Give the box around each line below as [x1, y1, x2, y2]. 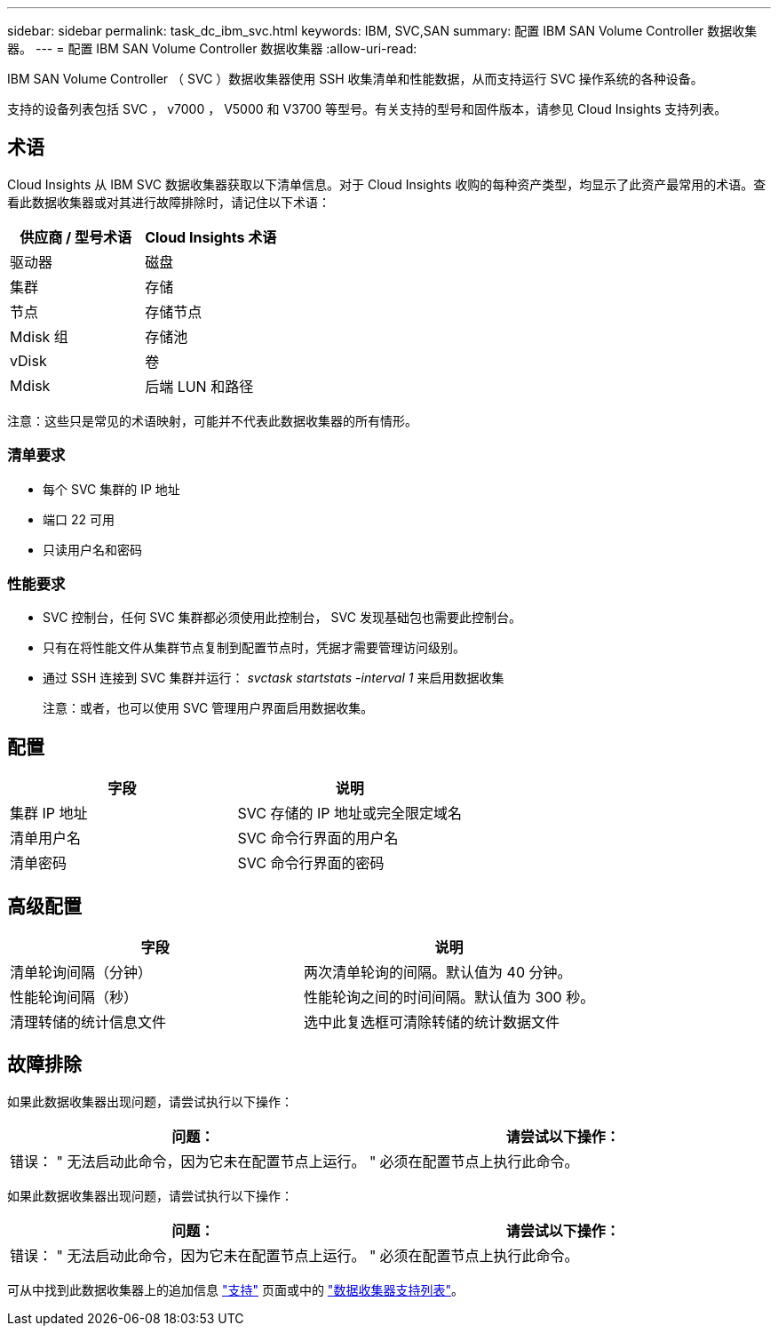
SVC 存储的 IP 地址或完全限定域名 [237, 804, 462, 823]
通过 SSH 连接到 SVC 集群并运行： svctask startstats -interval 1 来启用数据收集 [43, 670, 504, 686]
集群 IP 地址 [10, 804, 88, 823]
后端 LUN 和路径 [145, 377, 254, 395]
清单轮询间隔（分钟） [10, 963, 153, 982]
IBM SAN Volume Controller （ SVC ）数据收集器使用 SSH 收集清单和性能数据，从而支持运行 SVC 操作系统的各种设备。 [7, 71, 703, 86]
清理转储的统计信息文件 [10, 1013, 167, 1032]
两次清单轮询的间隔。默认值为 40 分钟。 [304, 963, 572, 982]
